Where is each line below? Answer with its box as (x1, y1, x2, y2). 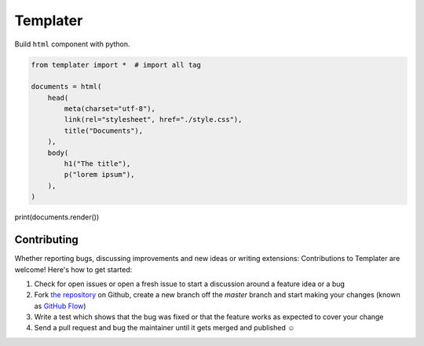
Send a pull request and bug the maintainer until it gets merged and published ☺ (34, 323, 295, 333)
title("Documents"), (64, 126, 144, 135)
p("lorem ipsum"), (64, 170, 135, 179)
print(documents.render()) (14, 212, 100, 222)
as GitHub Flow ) (34, 301, 86, 311)
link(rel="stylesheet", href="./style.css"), (64, 115, 243, 124)
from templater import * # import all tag (31, 60, 202, 69)
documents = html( (31, 83, 102, 91)
